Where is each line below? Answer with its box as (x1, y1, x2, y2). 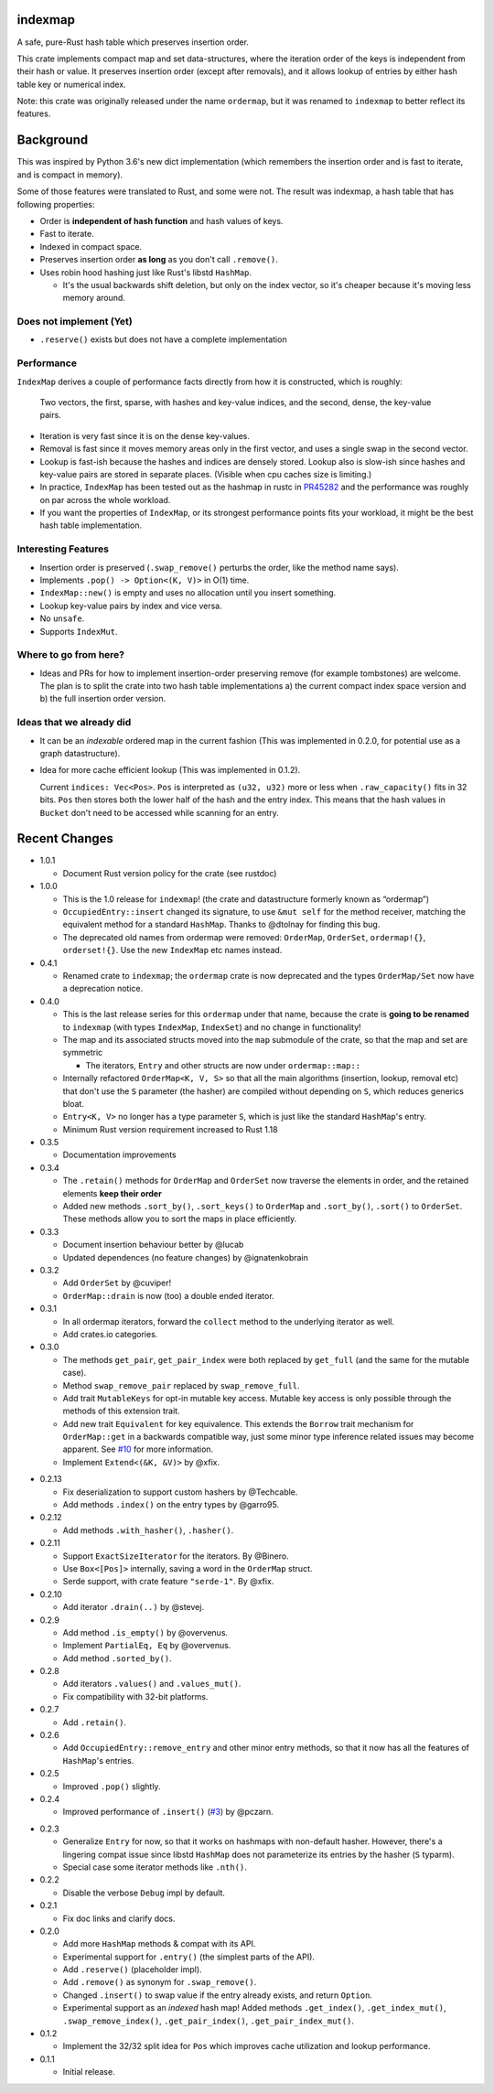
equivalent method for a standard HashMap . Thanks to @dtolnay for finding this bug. (62, 919, 381, 930)
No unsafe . (39, 613, 85, 624)
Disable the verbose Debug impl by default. (62, 1887, 226, 1898)
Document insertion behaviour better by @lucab (62, 1240, 244, 1250)
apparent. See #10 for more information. (62, 1444, 214, 1454)
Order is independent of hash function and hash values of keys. (39, 215, 284, 226)
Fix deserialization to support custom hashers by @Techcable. (62, 1487, 298, 1497)
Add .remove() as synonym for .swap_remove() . (62, 1977, 257, 1988)
